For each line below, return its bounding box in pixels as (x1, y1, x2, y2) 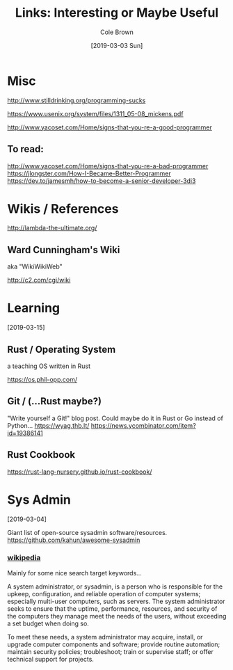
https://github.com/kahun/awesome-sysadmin (7, 536, 140, 544)
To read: (7, 143, 44, 155)
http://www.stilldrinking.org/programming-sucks (7, 96, 146, 104)
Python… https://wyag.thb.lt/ (7, 421, 90, 429)
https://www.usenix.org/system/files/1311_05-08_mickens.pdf (7, 109, 184, 118)
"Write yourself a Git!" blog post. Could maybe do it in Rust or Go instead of (7, 414, 224, 422)
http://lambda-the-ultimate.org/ (7, 224, 97, 232)
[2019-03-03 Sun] (90, 41, 143, 49)
